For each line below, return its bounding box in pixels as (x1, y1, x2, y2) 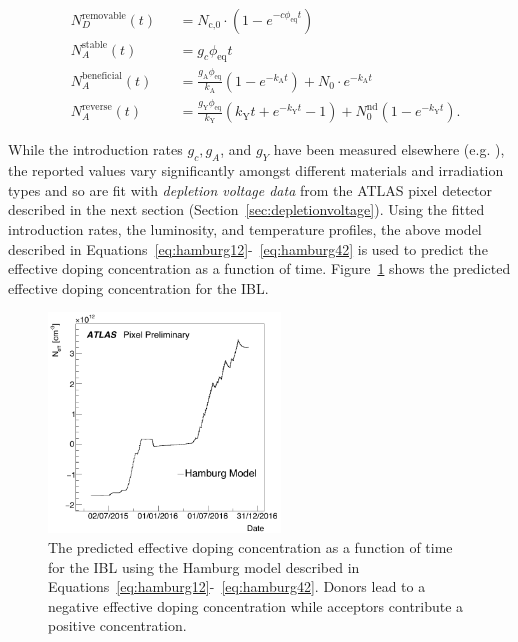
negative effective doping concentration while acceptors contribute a (48, 595, 464, 616)
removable (82, 10, 126, 21)
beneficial (82, 71, 123, 82)
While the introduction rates (8, 139, 183, 160)
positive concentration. (48, 615, 187, 636)
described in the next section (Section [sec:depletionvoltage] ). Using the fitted (8, 199, 485, 220)
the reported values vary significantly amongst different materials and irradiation (8, 160, 504, 181)
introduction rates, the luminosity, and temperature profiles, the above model (8, 219, 482, 239)
